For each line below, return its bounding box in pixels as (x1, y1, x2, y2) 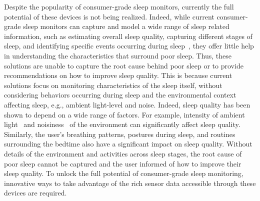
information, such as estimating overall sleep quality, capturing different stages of (4, 30, 252, 41)
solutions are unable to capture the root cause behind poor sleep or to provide (4, 60, 243, 70)
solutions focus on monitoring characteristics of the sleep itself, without (4, 79, 222, 90)
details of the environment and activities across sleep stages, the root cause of (4, 148, 242, 158)
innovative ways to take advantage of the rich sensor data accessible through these (4, 177, 256, 188)
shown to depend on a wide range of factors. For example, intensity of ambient (4, 109, 245, 119)
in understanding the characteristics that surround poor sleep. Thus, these (4, 50, 232, 60)
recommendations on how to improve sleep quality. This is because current (4, 70, 232, 80)
